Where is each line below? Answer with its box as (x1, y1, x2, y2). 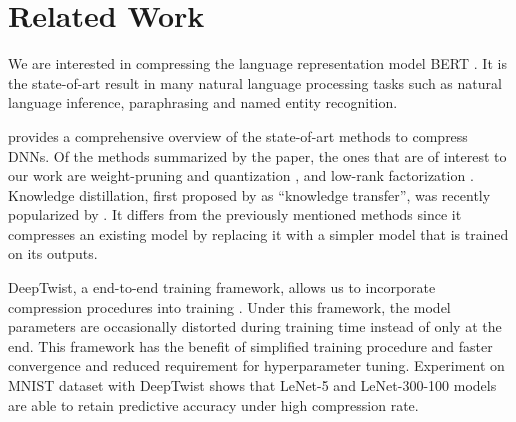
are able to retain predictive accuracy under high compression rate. (8, 394, 419, 415)
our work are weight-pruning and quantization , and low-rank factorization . (8, 165, 474, 186)
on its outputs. (8, 243, 98, 264)
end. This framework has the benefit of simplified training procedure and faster (8, 335, 493, 356)
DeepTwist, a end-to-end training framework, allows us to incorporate (8, 277, 436, 298)
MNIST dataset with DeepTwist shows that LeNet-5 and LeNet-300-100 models (8, 375, 497, 396)
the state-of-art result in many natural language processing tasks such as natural (8, 72, 502, 93)
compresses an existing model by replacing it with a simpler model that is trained (8, 223, 509, 244)
